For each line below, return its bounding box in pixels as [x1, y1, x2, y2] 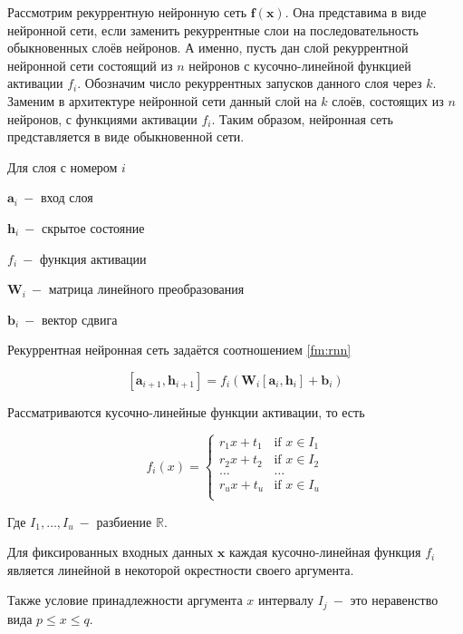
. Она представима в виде [285, 3, 427, 21]
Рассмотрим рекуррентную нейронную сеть [7, 3, 247, 21]
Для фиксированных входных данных [7, 542, 214, 561]
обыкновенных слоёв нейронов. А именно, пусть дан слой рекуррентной [7, 38, 409, 57]
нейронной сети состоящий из [7, 55, 173, 74]
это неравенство [350, 590, 439, 610]
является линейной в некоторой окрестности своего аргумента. [7, 560, 354, 579]
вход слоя [40, 188, 93, 207]
